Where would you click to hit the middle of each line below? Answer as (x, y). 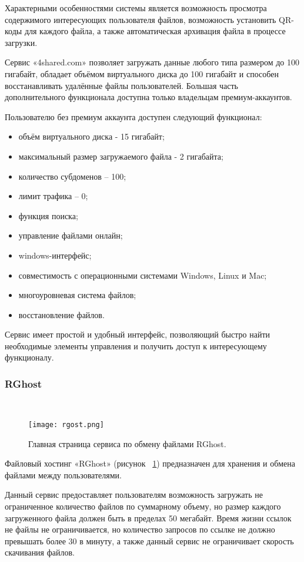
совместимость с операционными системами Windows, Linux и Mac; (143, 275)
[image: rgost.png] (66, 424)
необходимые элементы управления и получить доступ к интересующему (136, 346)
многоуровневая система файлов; (77, 295)
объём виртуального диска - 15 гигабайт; (91, 136)
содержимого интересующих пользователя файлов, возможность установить (141, 19)
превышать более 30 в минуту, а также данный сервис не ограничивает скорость (149, 540)
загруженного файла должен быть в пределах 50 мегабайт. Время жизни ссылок (148, 518)
